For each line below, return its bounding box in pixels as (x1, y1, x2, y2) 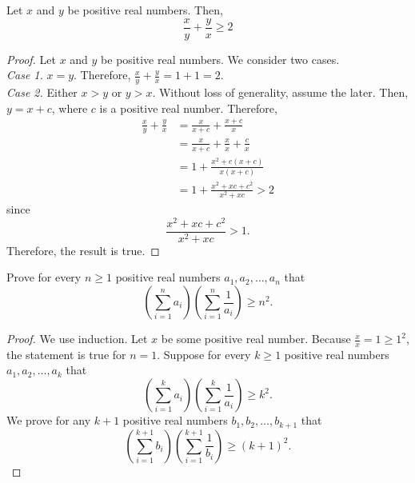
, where (51, 99, 88, 116)
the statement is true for (6, 345, 126, 362)
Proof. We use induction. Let (6, 330, 148, 347)
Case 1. (6, 66, 43, 83)
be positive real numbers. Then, (67, 2, 223, 18)
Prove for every (6, 269, 82, 285)
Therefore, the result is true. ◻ (6, 241, 160, 258)
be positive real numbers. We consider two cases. (101, 50, 340, 67)
